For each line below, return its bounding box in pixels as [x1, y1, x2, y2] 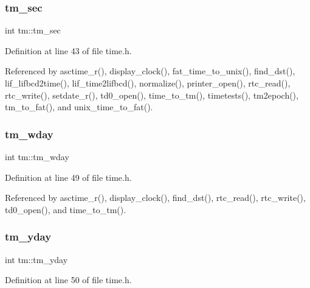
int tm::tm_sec [5, 24, 61, 37]
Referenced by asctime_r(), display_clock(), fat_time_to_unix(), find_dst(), [5, 65, 295, 77]
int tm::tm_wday [5, 150, 69, 163]
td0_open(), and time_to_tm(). [5, 203, 126, 216]
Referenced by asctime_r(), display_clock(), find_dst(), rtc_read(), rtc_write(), [5, 191, 306, 204]
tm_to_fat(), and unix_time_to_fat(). [5, 100, 153, 113]
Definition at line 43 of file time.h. [5, 44, 132, 57]
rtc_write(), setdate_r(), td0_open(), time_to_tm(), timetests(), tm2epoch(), [5, 88, 298, 101]
